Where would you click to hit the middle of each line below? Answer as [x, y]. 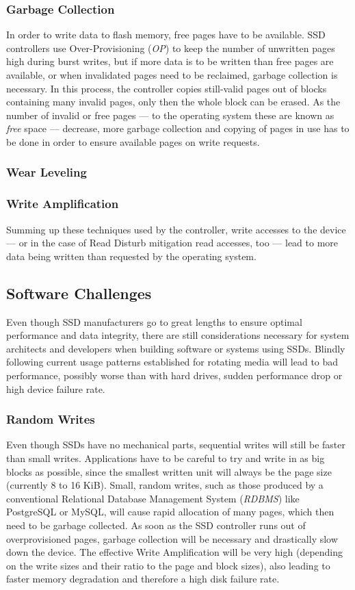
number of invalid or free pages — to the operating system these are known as [170, 115]
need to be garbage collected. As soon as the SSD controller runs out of [156, 525]
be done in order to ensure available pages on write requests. [133, 141]
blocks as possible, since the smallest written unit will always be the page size [169, 471]
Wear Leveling [47, 172]
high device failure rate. [56, 388]
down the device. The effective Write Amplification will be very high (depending [175, 552]
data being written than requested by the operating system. [131, 256]
